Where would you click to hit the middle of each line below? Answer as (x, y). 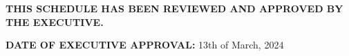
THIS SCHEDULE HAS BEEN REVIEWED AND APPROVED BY (174, 8)
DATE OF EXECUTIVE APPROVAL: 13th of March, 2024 (145, 45)
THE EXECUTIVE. (55, 22)
